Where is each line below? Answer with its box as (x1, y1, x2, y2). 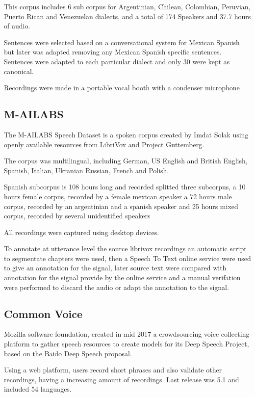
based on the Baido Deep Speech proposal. (4, 348, 132, 358)
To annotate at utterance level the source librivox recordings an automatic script (4, 243, 247, 254)
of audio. (4, 21, 30, 31)
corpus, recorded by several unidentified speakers (4, 211, 151, 221)
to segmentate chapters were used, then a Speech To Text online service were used (4, 253, 251, 263)
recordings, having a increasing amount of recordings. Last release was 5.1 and (4, 374, 239, 384)
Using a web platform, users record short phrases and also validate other (4, 365, 222, 375)
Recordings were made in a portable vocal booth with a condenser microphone (4, 82, 240, 93)
